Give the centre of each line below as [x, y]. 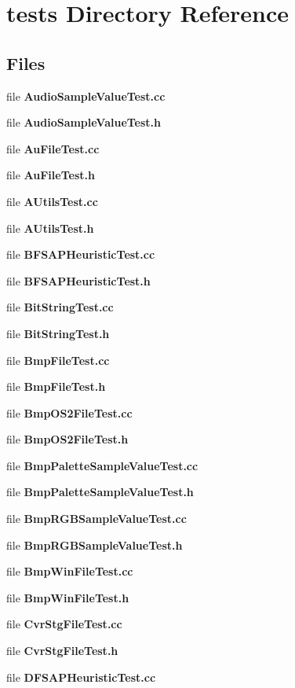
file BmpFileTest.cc [58, 360]
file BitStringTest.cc [60, 307]
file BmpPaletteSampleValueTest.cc [102, 465]
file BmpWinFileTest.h [68, 597]
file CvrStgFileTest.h [62, 651]
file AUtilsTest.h [50, 228]
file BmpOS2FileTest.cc [69, 412]
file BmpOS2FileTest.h [67, 439]
